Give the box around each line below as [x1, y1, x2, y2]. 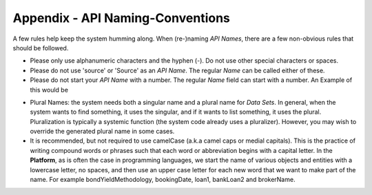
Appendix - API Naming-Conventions [12, 10, 231, 25]
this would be [30, 85, 69, 94]
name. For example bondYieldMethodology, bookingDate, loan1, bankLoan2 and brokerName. [30, 176, 296, 184]
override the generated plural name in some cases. [30, 127, 175, 136]
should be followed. [12, 43, 69, 52]
